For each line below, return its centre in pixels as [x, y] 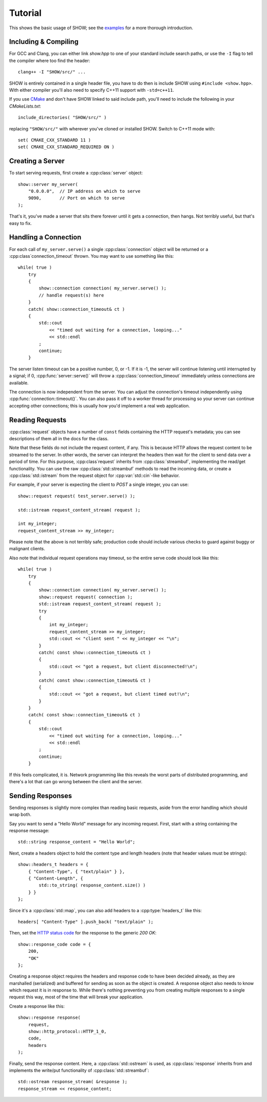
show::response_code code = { [55, 944]
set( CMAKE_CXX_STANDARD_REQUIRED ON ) [66, 147]
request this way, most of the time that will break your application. [76, 997]
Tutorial [25, 13]
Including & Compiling [44, 42]
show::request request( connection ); [86, 597]
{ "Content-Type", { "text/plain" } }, [76, 871]
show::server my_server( [48, 184]
